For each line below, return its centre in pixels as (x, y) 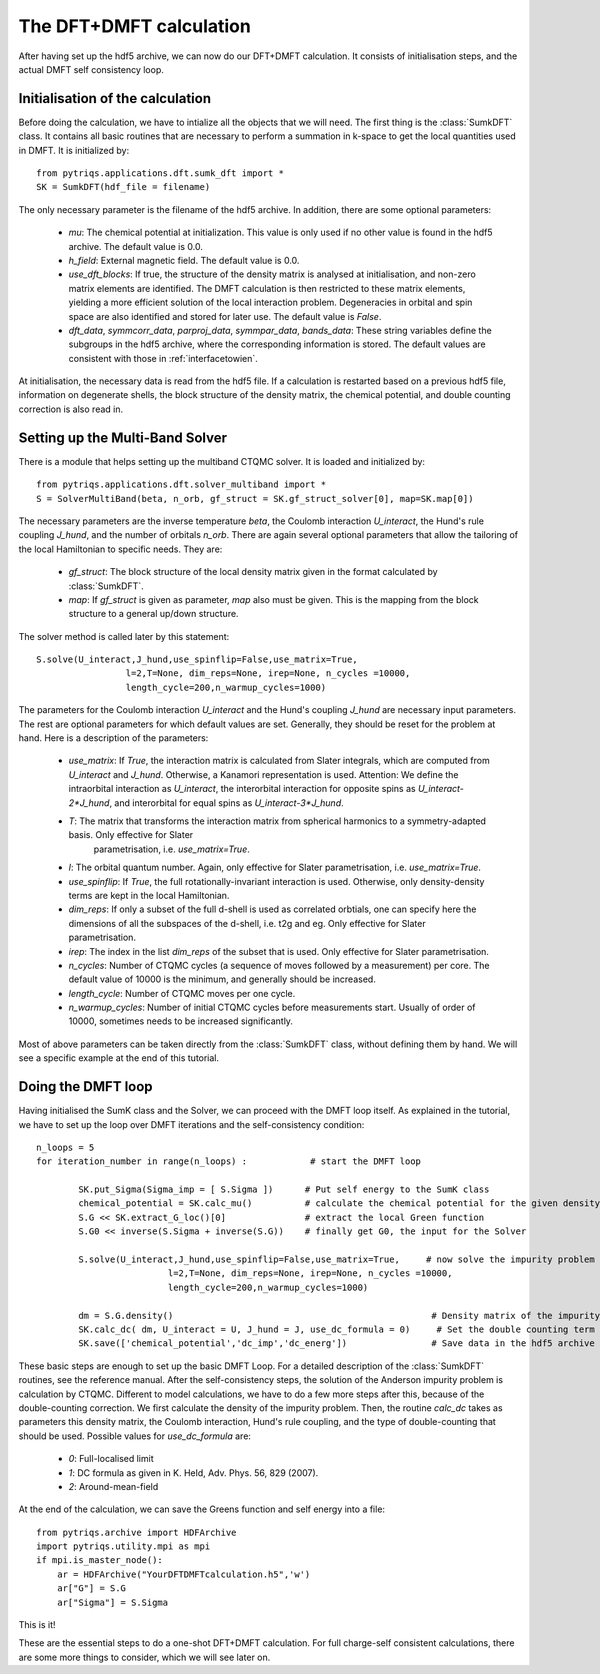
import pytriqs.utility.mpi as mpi (123, 1546)
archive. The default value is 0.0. (136, 246)
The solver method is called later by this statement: (124, 636)
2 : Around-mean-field (113, 1486)
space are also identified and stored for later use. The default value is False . (225, 316)
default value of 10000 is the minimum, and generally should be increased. (222, 979)
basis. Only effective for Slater (131, 835)
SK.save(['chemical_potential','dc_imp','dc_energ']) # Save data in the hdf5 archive (336, 1343)
